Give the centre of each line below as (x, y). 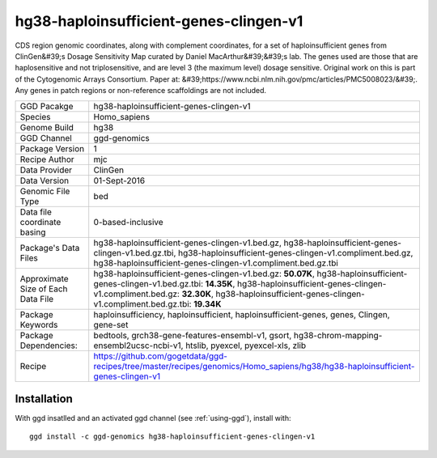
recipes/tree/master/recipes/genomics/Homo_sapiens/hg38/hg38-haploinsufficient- (254, 366)
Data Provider (46, 170)
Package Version (52, 148)
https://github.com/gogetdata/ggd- (161, 356)
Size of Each (44, 289)
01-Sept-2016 (119, 180)
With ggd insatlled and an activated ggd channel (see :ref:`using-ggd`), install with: (153, 418)
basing (33, 232)
